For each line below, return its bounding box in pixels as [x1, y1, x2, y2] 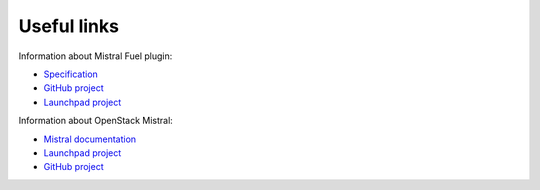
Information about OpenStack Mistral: [18, 115, 174, 127]
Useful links [18, 15, 120, 37]
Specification [43, 68, 99, 80]
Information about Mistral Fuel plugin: [18, 50, 173, 62]
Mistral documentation [43, 133, 137, 145]
